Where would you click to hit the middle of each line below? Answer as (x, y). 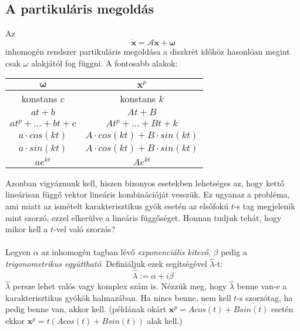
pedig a (234, 252)
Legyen (18, 252)
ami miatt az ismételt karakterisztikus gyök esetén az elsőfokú (117, 205)
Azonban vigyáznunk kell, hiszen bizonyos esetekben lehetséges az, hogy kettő (145, 183)
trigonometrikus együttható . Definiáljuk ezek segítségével (106, 264)
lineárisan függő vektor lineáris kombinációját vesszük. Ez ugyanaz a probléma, (148, 194)
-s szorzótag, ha (265, 297)
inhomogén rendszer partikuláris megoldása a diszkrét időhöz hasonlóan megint (148, 51)
